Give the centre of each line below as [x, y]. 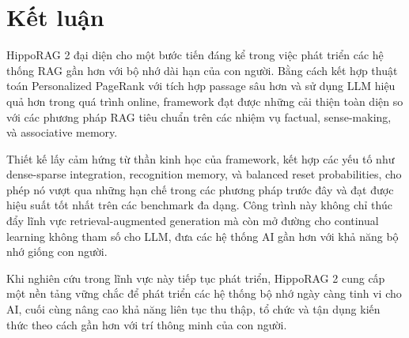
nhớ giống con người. [57, 252]
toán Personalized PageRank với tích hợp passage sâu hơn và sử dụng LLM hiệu [201, 86]
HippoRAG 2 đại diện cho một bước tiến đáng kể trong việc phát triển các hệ [195, 55]
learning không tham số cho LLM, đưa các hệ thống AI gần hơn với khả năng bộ [203, 236]
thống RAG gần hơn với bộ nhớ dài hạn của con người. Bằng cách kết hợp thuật [202, 70]
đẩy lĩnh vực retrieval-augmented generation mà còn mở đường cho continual [193, 221]
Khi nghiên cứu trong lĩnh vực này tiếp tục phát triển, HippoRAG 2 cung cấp [196, 278]
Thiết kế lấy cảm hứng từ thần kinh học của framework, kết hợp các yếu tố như [201, 158]
